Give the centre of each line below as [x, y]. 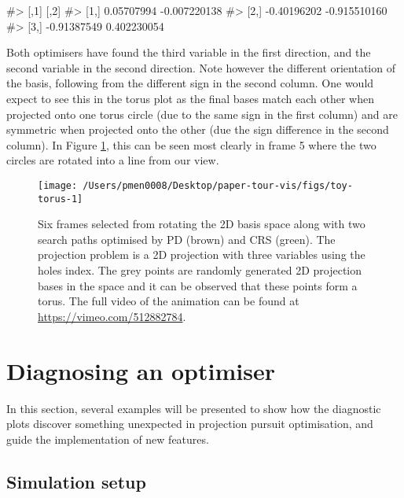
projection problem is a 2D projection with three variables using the [202, 255]
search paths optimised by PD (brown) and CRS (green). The [187, 239]
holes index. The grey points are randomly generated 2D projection [200, 270]
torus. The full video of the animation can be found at [169, 301]
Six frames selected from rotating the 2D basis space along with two [202, 224]
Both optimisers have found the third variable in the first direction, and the [189, 52]
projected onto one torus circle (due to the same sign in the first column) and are [202, 114]
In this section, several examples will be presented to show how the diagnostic [194, 408]
